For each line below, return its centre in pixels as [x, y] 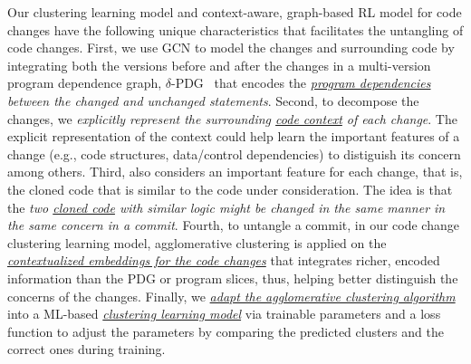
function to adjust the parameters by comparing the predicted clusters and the [226, 331]
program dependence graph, [85, 83]
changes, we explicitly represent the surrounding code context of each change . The [232, 118]
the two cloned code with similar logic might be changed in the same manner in [226, 207]
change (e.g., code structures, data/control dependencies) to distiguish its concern [234, 153]
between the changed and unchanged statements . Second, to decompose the [213, 100]
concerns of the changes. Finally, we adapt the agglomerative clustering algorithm [231, 296]
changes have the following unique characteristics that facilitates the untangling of [235, 29]
